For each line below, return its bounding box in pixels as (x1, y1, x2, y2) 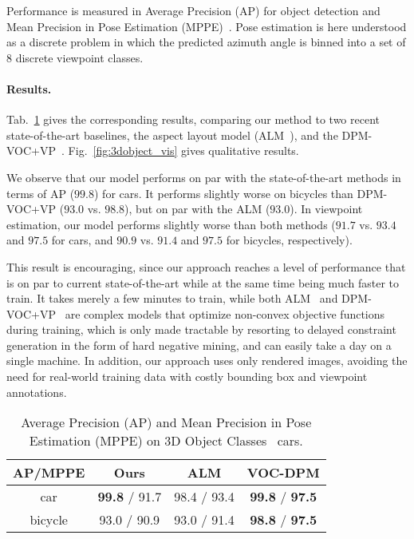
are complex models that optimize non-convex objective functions (65, 305, 385, 322)
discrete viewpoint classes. (15, 49, 144, 65)
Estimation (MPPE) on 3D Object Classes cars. (29, 431, 303, 450)
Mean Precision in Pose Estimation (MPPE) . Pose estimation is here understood (6, 18, 407, 34)
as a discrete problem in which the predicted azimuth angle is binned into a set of (6, 34, 406, 50)
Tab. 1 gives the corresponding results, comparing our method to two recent (6, 111, 380, 128)
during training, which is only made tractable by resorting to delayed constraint (6, 321, 396, 338)
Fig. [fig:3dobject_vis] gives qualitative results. (68, 142, 299, 159)
